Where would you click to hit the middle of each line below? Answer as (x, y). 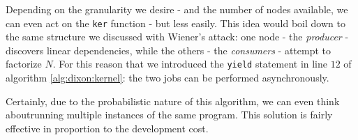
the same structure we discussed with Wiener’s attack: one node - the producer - (177, 37)
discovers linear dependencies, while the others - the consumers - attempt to (169, 50)
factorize (24, 64)
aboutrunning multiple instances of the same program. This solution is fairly (169, 115)
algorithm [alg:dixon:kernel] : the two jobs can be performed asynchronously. (167, 78)
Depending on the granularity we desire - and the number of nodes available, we (177, 9)
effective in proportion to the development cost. (107, 128)
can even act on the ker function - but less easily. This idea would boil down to (176, 23)
